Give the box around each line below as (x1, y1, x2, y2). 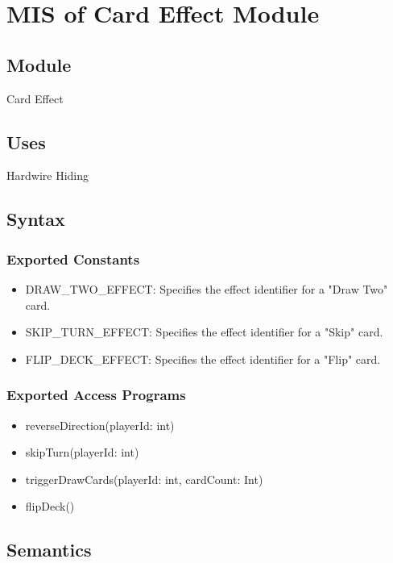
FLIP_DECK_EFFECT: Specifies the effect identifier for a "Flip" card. (25, 350, 381, 367)
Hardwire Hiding (6, 167, 89, 184)
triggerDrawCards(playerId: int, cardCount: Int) (25, 470, 263, 487)
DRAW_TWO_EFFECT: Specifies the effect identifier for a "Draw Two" (25, 280, 388, 297)
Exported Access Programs (6, 385, 186, 405)
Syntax (6, 206, 65, 231)
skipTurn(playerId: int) (25, 444, 139, 461)
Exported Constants (6, 248, 140, 269)
